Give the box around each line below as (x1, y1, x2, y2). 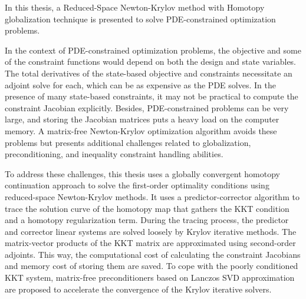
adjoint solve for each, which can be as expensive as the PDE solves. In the (5, 78, 276, 91)
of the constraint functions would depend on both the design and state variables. (5, 55, 297, 68)
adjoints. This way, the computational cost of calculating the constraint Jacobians (5, 248, 301, 260)
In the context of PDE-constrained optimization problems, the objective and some (5, 44, 301, 56)
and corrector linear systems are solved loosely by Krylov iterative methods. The (5, 225, 297, 237)
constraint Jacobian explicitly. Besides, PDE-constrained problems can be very (5, 101, 289, 114)
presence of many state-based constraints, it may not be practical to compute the (5, 90, 298, 102)
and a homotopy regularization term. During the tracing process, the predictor (5, 214, 289, 226)
